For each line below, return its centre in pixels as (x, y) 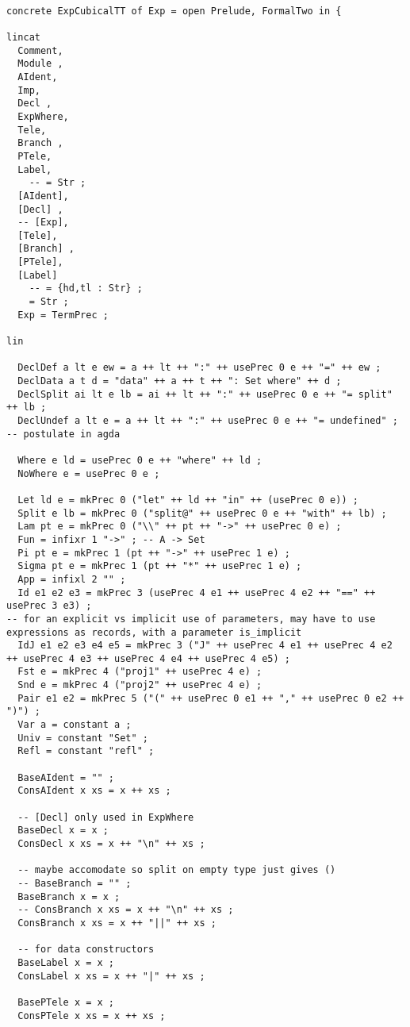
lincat (23, 37)
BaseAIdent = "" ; (66, 777)
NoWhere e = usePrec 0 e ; (89, 473)
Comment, (40, 50)
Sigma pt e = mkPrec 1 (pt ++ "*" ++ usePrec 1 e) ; (160, 566)
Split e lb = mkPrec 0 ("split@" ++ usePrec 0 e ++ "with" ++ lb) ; (202, 513)
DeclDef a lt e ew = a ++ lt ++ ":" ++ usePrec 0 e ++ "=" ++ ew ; (199, 368)
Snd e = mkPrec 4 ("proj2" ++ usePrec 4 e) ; (140, 685)
